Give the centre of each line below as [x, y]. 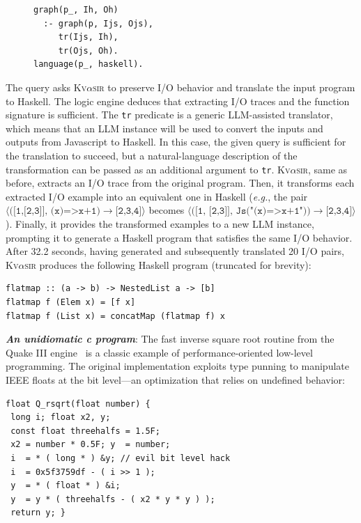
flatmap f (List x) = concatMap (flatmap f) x [115, 316]
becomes [167, 210]
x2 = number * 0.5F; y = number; [91, 445]
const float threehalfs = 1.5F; [85, 431]
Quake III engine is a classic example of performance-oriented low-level [159, 352]
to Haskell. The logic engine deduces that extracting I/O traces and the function [178, 101]
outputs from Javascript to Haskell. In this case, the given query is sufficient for [176, 142]
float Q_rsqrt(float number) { [78, 404]
